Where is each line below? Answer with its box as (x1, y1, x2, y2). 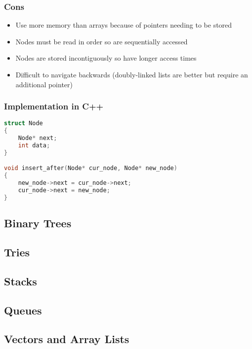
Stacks (4, 273, 37, 288)
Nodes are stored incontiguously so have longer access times (15, 53, 197, 63)
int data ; (18, 142, 50, 149)
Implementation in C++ (4, 100, 104, 112)
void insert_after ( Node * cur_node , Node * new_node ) (4, 165, 177, 172)
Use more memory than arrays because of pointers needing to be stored (15, 20, 232, 30)
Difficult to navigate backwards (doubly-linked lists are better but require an (15, 70, 248, 79)
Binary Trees (4, 215, 72, 231)
